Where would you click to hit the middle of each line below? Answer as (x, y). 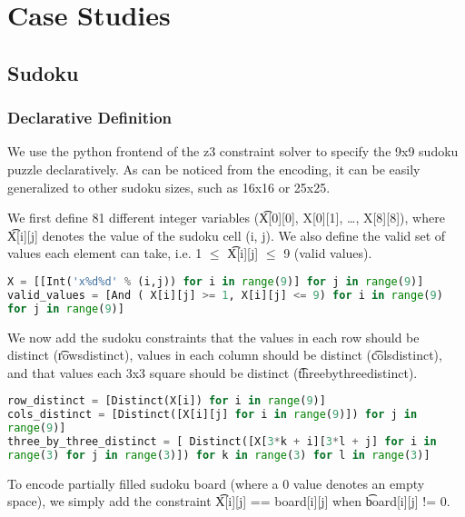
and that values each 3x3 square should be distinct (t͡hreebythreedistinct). (213, 372)
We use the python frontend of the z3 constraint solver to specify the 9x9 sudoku (233, 151)
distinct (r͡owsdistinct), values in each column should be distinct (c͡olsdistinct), (225, 355)
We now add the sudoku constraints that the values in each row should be (213, 337)
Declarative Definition (90, 118)
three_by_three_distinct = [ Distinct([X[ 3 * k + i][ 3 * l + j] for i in (222, 441)
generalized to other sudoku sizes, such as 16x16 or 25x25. (169, 187)
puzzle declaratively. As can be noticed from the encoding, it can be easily (214, 169)
